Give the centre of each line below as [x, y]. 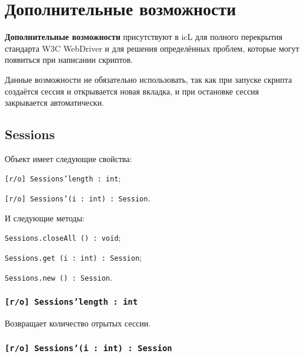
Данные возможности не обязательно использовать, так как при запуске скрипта [148, 79]
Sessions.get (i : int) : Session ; [73, 257]
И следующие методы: [45, 218]
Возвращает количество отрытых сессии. [78, 323]
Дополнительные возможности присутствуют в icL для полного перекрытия [144, 37]
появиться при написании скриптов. [69, 60]
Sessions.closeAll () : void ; [63, 238]
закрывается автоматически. [54, 102]
